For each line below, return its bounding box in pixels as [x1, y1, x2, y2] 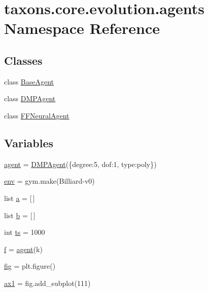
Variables [4, 135, 54, 150]
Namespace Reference [4, 18, 160, 38]
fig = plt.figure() [4, 261, 56, 271]
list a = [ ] [4, 192, 35, 203]
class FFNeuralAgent [4, 110, 70, 120]
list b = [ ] [4, 210, 36, 220]
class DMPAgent [4, 93, 56, 104]
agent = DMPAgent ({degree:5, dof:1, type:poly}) [4, 158, 157, 169]
